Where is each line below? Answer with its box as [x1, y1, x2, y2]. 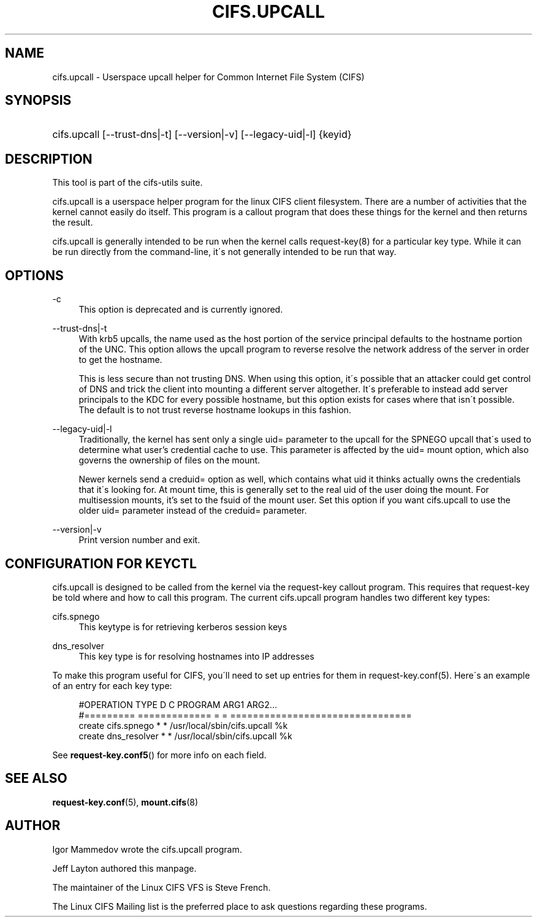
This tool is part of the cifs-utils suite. [52, 177, 203, 188]
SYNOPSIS [5, 93, 72, 109]
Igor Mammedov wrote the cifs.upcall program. [52, 844, 242, 855]
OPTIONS [5, 267, 64, 283]
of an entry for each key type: [52, 680, 172, 691]
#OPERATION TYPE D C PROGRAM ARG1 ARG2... [78, 699, 277, 710]
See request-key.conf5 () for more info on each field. [52, 749, 267, 760]
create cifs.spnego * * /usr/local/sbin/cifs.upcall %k [78, 720, 288, 731]
